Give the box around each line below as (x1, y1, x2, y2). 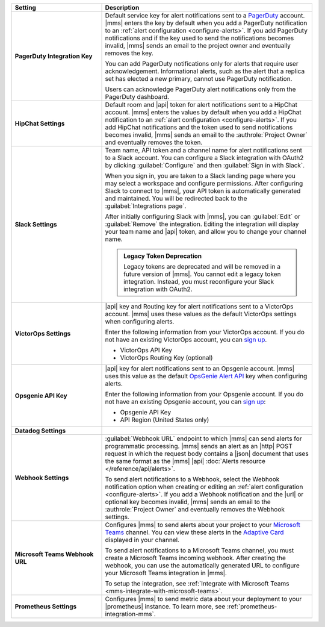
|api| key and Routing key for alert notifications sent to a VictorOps (105, 302, 294, 310)
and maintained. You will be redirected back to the (105, 195, 247, 202)
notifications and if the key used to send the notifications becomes (105, 34, 294, 42)
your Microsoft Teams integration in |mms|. (105, 569, 227, 577)
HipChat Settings (14, 119, 65, 128)
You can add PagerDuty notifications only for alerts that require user (105, 60, 299, 67)
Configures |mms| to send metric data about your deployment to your (105, 595, 302, 603)
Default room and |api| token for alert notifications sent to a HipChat (105, 101, 298, 108)
